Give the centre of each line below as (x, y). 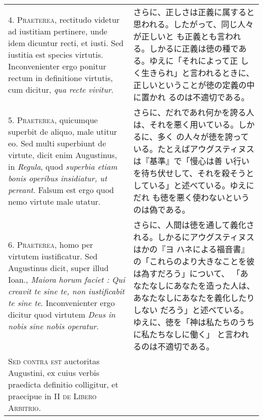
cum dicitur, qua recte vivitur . (61, 89)
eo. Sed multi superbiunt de (57, 143)
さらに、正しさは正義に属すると (194, 12)
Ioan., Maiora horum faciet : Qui (67, 279)
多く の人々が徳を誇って (203, 137)
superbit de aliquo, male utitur (63, 131)
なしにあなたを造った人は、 (202, 285)
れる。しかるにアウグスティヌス (194, 237)
